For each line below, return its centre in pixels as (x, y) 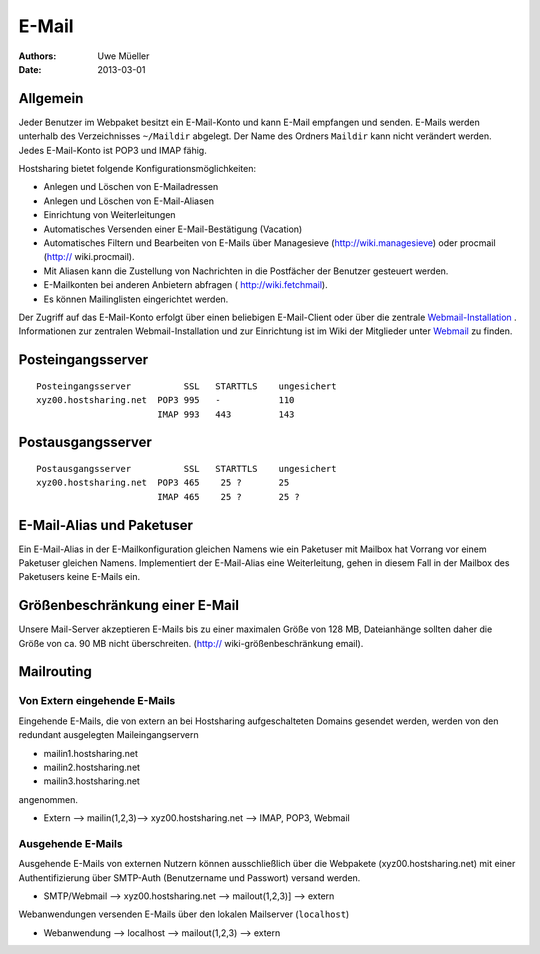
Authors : (37, 56)
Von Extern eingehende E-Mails (97, 701)
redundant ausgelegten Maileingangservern (108, 735)
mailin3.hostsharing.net (91, 781)
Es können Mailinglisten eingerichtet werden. (136, 299)
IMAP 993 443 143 (225, 414)
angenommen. (48, 799)
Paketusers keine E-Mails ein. (79, 577)
